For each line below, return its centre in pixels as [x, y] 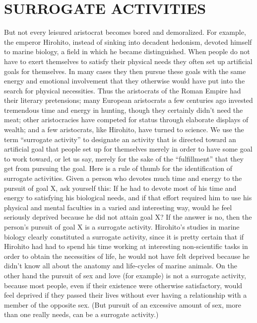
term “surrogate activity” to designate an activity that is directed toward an [120, 139]
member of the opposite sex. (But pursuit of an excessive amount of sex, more [123, 304]
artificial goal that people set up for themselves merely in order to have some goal [128, 149]
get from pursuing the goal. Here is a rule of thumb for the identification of [118, 168]
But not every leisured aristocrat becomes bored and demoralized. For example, [125, 32]
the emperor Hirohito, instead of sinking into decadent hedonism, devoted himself [128, 41]
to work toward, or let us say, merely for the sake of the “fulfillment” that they [124, 158]
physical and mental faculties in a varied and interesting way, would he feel [118, 207]
